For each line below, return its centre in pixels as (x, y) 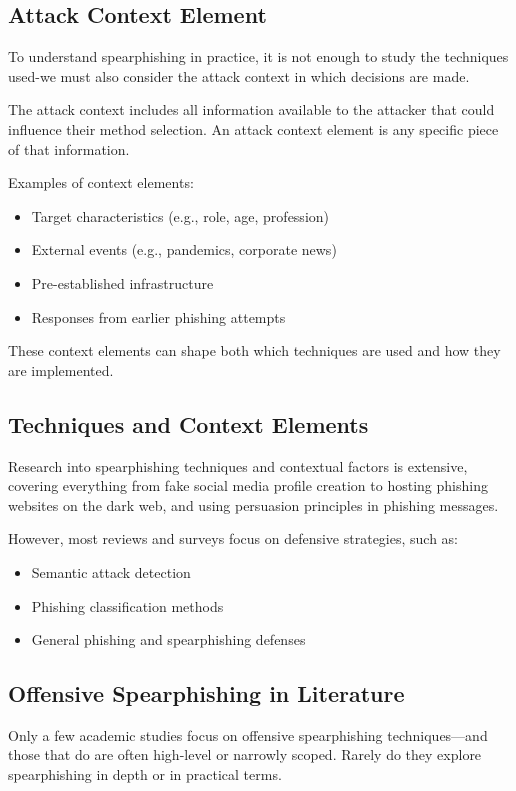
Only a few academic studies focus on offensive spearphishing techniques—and (248, 734)
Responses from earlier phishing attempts (158, 316)
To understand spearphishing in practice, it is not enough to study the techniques (258, 56)
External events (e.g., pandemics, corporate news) (184, 249)
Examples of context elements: (101, 182)
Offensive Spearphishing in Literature (206, 693)
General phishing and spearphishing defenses (168, 639)
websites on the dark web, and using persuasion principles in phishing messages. (253, 504)
